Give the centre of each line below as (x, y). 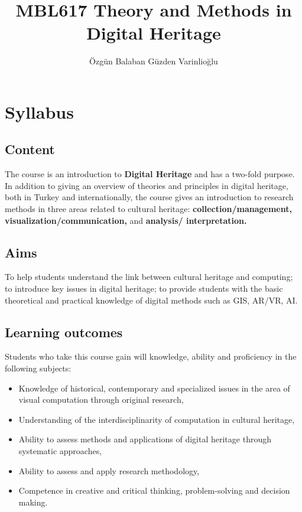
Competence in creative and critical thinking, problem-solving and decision (154, 490)
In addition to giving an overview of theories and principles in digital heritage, (147, 185)
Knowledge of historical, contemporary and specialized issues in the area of (154, 388)
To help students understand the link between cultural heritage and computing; (149, 277)
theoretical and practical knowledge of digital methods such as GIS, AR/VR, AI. (151, 300)
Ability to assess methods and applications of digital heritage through (145, 439)
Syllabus (39, 111)
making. (33, 502)
